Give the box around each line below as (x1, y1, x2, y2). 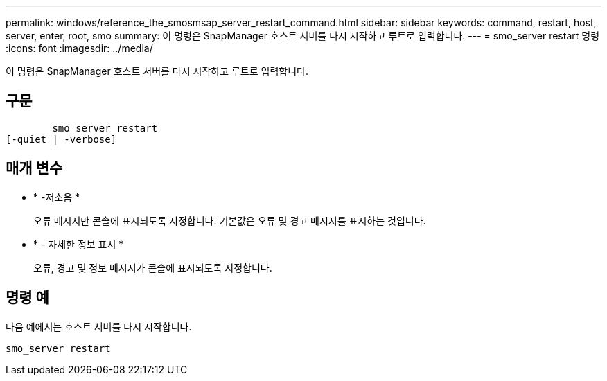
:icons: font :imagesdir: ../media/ (6, 42, 153, 54)
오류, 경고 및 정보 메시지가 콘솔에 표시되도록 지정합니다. (33, 261, 272, 274)
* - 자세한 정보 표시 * (33, 238, 124, 250)
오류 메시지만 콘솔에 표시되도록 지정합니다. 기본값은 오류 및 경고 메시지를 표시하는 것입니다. (33, 214, 426, 227)
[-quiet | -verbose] (6, 133, 117, 145)
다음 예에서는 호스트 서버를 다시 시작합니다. (6, 320, 192, 333)
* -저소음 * (33, 190, 80, 203)
